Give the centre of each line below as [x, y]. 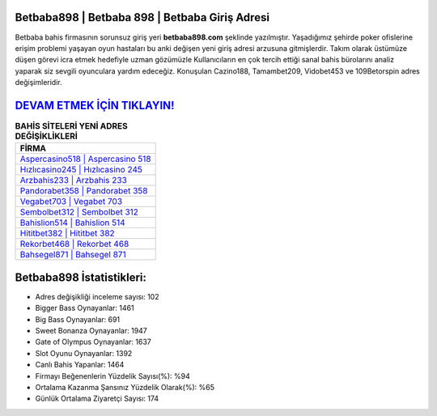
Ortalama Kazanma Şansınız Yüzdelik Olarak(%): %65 [125, 387]
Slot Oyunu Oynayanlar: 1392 [84, 353]
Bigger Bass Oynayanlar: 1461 [85, 308]
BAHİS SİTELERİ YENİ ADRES [72, 126]
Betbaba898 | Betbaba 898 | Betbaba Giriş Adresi [142, 17]
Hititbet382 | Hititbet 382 [67, 233]
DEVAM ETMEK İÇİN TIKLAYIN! [95, 105]
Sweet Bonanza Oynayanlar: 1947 [91, 331]
